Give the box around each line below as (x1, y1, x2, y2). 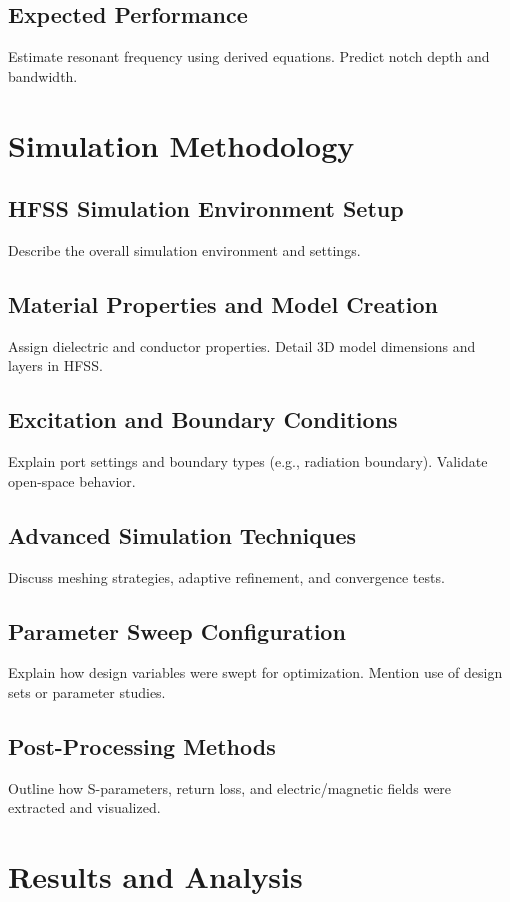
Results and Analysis (8, 856, 303, 897)
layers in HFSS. (8, 355, 103, 376)
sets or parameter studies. (8, 681, 166, 702)
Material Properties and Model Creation (8, 288, 438, 319)
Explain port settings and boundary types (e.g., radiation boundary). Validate (8, 451, 488, 472)
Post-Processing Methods (8, 730, 276, 761)
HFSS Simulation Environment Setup (8, 193, 404, 224)
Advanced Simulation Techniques (8, 519, 357, 550)
